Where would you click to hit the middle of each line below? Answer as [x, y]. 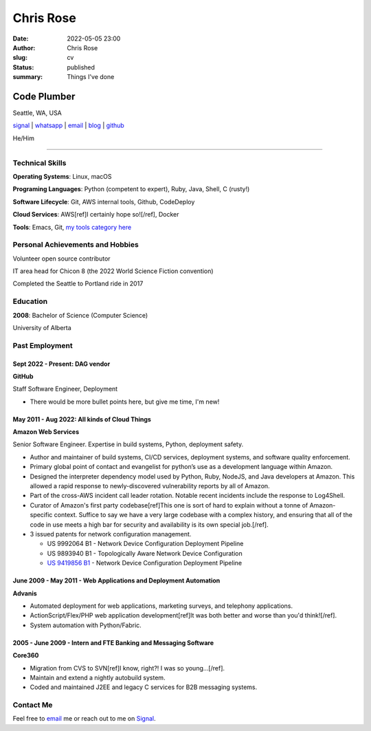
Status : [23, 67]
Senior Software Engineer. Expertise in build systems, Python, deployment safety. [128, 444]
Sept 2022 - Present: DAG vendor [61, 364]
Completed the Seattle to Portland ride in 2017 [78, 284]
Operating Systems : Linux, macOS [63, 176]
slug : [20, 58]
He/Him [23, 138]
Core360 [26, 655]
